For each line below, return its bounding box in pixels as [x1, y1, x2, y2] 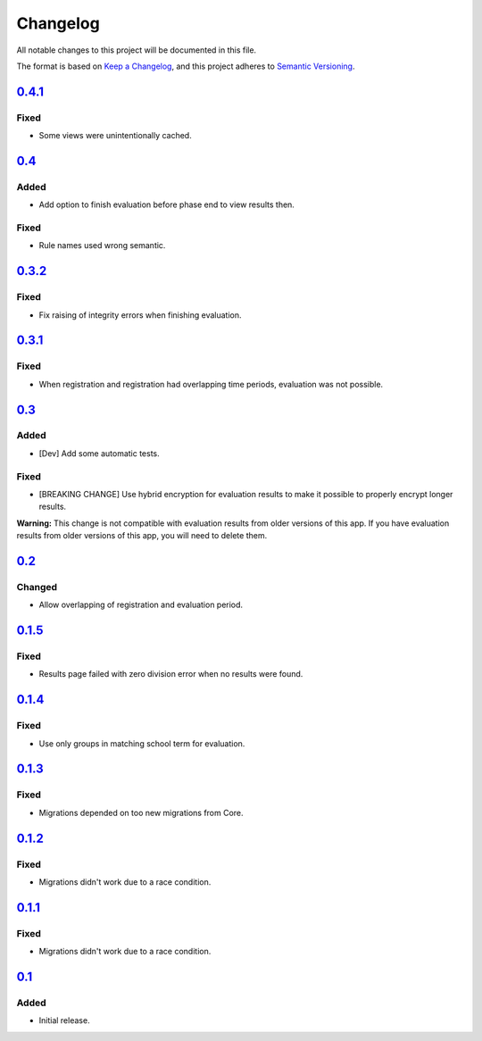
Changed [16, 580, 58, 593]
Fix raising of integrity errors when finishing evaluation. [38, 309, 242, 321]
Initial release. [38, 1015, 90, 1026]
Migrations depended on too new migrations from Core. [38, 807, 245, 818]
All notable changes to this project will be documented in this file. [16, 45, 257, 55]
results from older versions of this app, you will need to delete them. [16, 530, 268, 541]
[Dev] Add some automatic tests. [38, 447, 160, 459]
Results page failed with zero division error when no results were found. [38, 669, 303, 679]
